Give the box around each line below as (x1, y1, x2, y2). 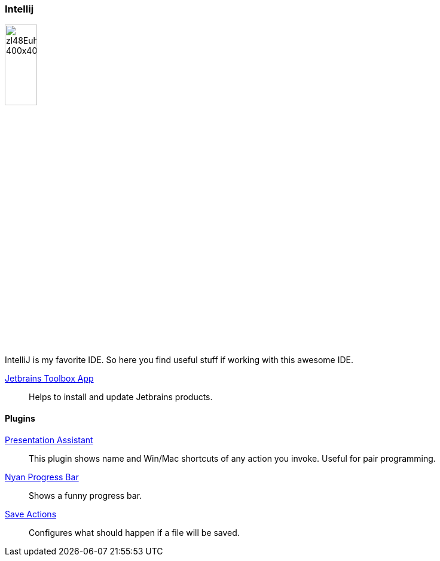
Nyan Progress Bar (5, 471, 79, 482)
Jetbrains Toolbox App (5, 373, 94, 384)
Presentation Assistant (5, 434, 93, 445)
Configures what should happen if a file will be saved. (29, 527, 240, 538)
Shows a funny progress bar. (29, 490, 142, 501)
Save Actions (5, 508, 57, 519)
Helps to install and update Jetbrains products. (29, 392, 213, 403)
